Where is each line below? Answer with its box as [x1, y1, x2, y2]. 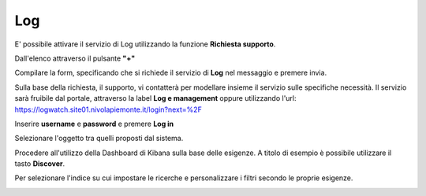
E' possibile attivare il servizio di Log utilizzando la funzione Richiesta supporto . [14, 39, 276, 49]
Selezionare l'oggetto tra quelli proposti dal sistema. [14, 134, 184, 143]
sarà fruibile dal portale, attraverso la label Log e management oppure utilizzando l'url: [14, 94, 297, 103]
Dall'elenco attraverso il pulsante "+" [14, 54, 136, 63]
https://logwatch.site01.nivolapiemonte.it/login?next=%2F [14, 105, 203, 114]
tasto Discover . [14, 159, 65, 168]
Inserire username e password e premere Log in [14, 119, 174, 128]
